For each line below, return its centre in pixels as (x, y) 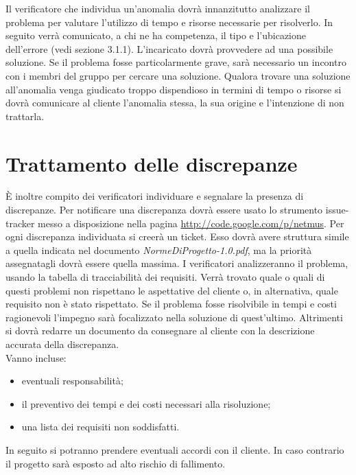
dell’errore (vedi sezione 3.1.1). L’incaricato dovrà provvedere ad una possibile (169, 48)
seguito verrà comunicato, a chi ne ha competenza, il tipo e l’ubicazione (156, 35)
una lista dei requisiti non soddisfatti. (100, 427)
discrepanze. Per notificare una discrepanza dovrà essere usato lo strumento (164, 210)
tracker (20, 223)
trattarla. (25, 116)
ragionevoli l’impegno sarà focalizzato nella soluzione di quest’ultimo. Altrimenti (174, 317)
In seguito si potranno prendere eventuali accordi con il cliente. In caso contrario (175, 449)
